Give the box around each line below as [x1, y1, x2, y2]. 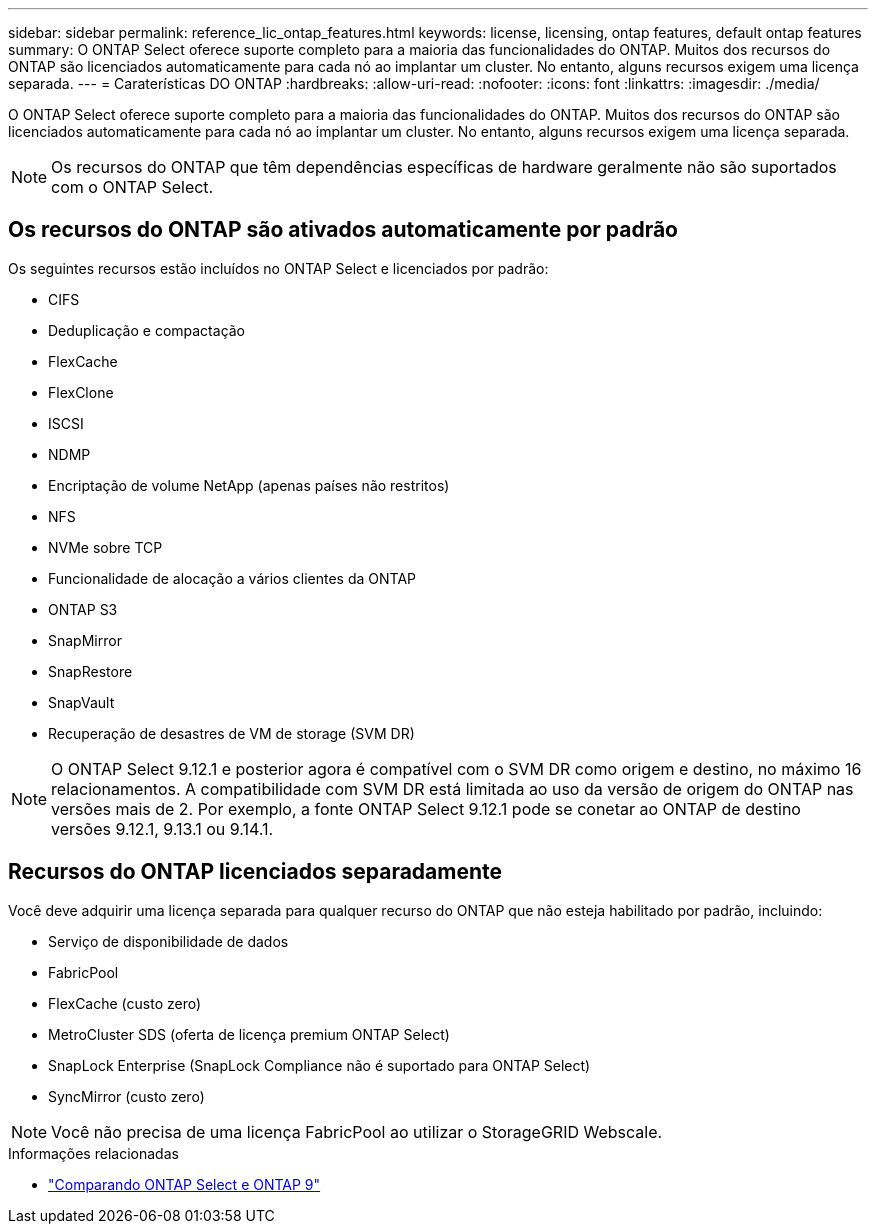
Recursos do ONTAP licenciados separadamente [8, 859, 503, 885]
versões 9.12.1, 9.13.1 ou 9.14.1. [51, 818, 274, 839]
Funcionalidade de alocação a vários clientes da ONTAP [48, 569, 416, 587]
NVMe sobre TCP [48, 538, 163, 556]
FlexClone [48, 383, 114, 401]
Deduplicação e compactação [48, 321, 246, 339]
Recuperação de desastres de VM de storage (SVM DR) [48, 724, 415, 742]
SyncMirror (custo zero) [48, 1087, 205, 1105]
